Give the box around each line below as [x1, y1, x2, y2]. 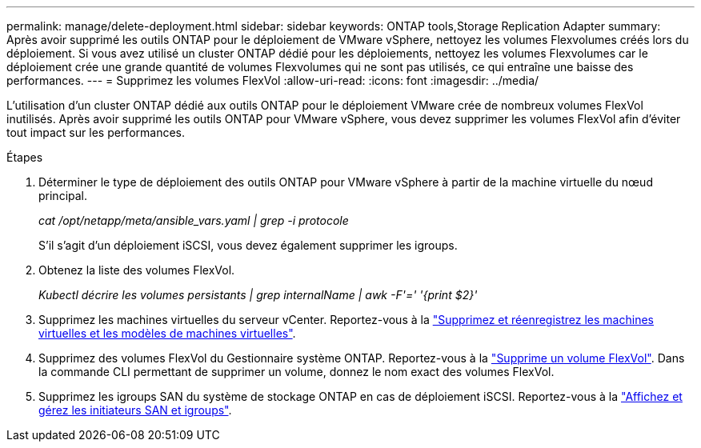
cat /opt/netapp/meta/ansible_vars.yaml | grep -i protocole [38, 214, 349, 227]
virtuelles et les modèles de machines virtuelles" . [38, 326, 296, 340]
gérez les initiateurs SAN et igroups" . [38, 403, 232, 417]
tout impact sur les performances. [6, 126, 185, 139]
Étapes [6, 150, 43, 164]
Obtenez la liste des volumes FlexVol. [38, 263, 235, 277]
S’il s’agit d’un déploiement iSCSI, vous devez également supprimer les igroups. [38, 238, 458, 252]
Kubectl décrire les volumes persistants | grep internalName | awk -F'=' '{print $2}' [38, 288, 478, 302]
